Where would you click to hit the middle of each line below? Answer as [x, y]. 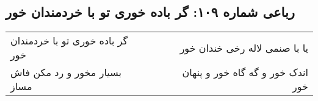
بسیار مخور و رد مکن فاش [66, 72]
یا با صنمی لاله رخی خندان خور [244, 47]
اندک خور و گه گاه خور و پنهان [245, 72]
